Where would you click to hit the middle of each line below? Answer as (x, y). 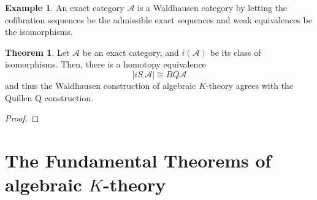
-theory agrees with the (250, 85)
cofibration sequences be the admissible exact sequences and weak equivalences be (159, 19)
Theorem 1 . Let (37, 52)
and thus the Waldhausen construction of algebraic (101, 85)
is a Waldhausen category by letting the (212, 7)
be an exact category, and (131, 52)
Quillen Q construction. (49, 97)
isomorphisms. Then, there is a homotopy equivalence (105, 64)
